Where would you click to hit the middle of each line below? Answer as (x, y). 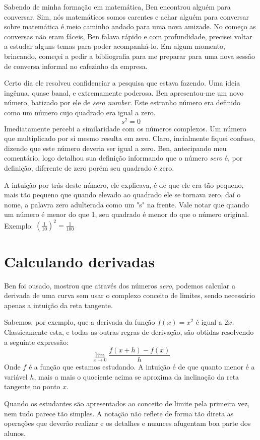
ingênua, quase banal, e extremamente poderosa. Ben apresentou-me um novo (124, 92)
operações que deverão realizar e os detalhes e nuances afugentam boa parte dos (127, 423)
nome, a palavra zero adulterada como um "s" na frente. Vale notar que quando (126, 204)
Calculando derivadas (80, 261)
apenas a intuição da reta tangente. (58, 305)
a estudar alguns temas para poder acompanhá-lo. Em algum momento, (115, 46)
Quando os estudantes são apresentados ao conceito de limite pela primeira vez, (127, 403)
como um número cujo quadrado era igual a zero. (80, 112)
